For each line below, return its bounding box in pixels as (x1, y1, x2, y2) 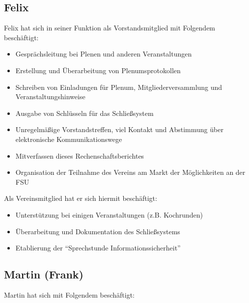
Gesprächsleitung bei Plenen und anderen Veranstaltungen (15, 49, 192, 59)
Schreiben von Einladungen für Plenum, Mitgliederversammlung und (15, 82, 222, 92)
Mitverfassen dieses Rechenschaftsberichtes (15, 150, 144, 161)
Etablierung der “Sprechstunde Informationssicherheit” (15, 243, 181, 253)
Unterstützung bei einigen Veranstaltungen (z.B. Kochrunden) (15, 209, 203, 220)
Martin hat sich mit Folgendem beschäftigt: (4, 289, 135, 300)
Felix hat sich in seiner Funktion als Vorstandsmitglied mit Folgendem (4, 23, 216, 33)
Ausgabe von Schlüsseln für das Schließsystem (15, 108, 154, 118)
